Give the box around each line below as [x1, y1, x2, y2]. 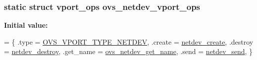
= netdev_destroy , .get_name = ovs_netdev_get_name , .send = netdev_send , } [4, 46, 253, 57]
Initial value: [4, 20, 48, 30]
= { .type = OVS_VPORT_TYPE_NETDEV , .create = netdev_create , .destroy [4, 36, 254, 47]
